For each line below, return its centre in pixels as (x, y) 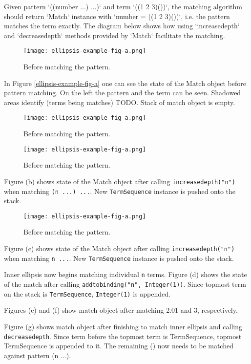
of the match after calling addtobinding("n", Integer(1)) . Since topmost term (125, 284)
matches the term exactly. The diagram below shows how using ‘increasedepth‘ (122, 26)
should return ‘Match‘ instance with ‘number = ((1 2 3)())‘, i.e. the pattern (117, 16)
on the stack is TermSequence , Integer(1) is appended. (87, 293)
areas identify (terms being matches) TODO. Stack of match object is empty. (120, 102)
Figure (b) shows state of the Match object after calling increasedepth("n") (120, 181)
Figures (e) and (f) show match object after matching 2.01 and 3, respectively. (121, 310)
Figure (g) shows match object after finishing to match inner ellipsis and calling (123, 326)
